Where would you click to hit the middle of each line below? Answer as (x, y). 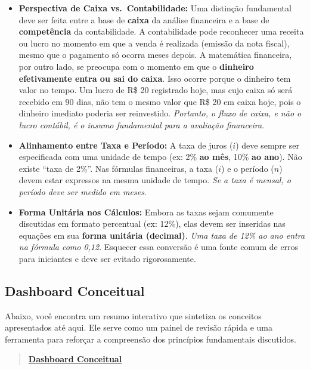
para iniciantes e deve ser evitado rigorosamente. (107, 258)
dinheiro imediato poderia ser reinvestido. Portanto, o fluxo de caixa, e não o (160, 113)
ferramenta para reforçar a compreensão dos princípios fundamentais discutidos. (151, 339)
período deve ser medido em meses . (83, 191)
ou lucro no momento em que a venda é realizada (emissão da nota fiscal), (154, 43)
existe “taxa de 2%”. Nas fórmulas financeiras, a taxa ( (119, 168)
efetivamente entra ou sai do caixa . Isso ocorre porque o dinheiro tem (155, 78)
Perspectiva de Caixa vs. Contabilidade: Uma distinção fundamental (155, 8)
